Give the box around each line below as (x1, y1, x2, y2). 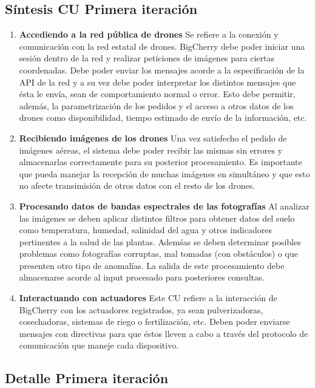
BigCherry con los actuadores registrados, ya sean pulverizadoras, (19, 303, 263, 316)
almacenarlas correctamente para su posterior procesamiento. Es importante (19, 155, 302, 168)
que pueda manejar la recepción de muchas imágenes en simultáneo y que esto (19, 167, 310, 180)
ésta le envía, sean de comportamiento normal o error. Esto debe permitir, (19, 87, 296, 100)
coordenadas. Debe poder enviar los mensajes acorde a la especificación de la (19, 63, 305, 76)
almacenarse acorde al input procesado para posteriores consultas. (19, 271, 265, 284)
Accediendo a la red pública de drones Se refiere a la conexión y (19, 28, 279, 41)
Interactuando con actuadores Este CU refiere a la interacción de (19, 291, 277, 304)
